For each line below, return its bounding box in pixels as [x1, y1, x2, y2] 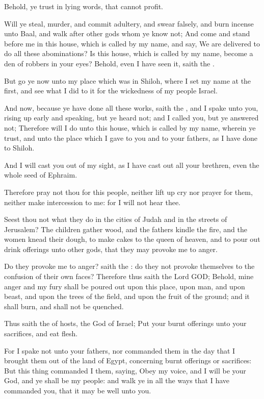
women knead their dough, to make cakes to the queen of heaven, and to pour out [4, 234, 260, 244]
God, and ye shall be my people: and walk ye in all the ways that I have [4, 375, 230, 386]
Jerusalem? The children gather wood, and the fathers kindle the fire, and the [4, 223, 247, 234]
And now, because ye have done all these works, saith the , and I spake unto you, [4, 102, 258, 113]
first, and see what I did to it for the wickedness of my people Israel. [4, 85, 218, 96]
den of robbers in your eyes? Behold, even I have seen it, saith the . [4, 58, 215, 68]
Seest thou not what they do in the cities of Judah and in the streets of [4, 214, 227, 225]
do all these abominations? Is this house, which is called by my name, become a [4, 48, 253, 59]
